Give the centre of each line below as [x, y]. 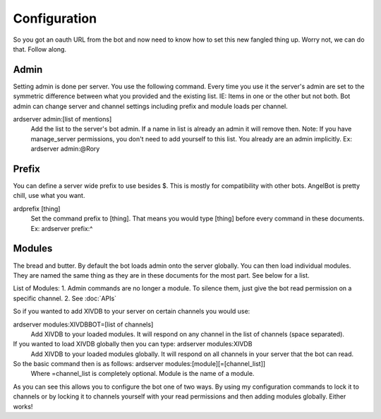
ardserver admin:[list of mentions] [62, 119]
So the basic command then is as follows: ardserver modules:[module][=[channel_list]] [139, 364]
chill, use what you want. [49, 196]
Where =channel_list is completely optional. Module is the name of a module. [143, 374]
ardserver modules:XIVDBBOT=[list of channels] [83, 324]
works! [23, 406]
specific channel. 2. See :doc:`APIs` [65, 298]
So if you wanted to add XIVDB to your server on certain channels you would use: [132, 312]
